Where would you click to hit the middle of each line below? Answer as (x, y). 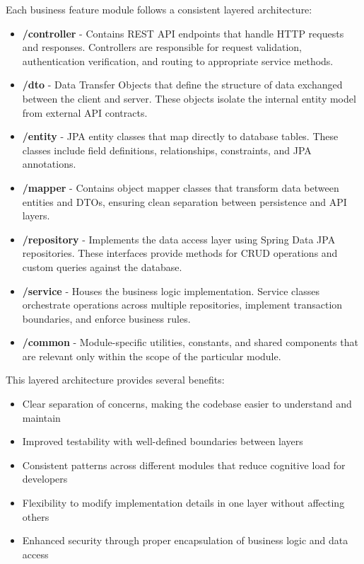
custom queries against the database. (102, 266)
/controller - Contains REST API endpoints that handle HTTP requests (183, 33)
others (36, 516)
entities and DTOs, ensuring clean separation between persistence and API (184, 201)
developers (45, 479)
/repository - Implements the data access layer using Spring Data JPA (179, 239)
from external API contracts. (85, 112)
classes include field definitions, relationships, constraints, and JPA (167, 150)
